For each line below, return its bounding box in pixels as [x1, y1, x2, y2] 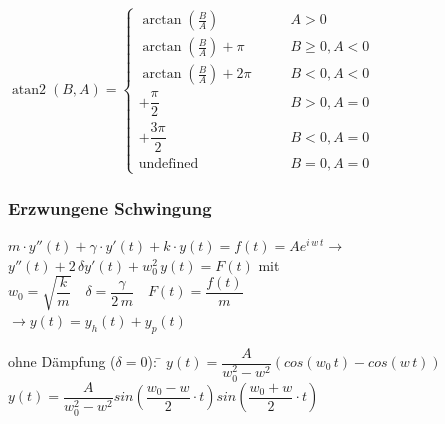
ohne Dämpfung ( [8, 351, 116, 372]
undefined [138, 156, 199, 171]
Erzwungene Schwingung [8, 195, 212, 220]
